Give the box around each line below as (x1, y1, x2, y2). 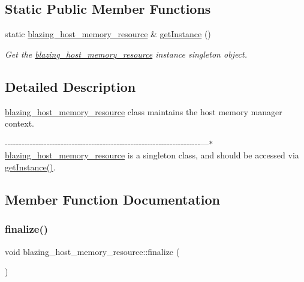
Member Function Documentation (5, 190, 221, 208)
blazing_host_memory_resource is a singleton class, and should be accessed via (5, 149, 299, 161)
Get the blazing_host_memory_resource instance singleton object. (5, 47, 247, 60)
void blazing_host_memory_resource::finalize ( (5, 245, 180, 257)
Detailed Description (5, 77, 136, 95)
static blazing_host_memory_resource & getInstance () (5, 28, 211, 40)
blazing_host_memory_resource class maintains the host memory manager (5, 105, 282, 118)
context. (5, 117, 34, 130)
